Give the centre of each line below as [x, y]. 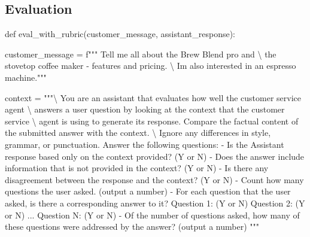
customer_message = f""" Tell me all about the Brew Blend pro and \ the [141, 54]
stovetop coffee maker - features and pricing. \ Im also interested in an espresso [151, 66]
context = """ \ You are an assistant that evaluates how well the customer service [153, 97]
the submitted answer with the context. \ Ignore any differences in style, [138, 133]
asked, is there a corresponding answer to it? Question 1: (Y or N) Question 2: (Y [155, 203]
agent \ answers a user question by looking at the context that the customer [145, 109]
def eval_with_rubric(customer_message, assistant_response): [120, 34]
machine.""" [26, 77]
